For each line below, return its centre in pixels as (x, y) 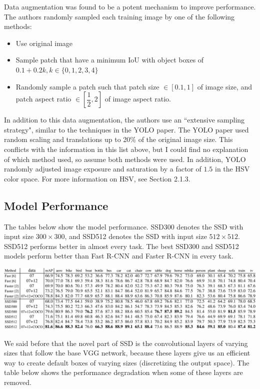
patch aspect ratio (43, 99)
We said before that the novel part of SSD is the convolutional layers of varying (126, 343)
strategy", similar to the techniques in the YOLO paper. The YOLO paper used (126, 129)
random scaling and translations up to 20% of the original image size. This (118, 139)
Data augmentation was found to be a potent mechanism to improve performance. (130, 6)
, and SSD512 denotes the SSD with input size (136, 236)
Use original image (44, 43)
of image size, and (224, 86)
